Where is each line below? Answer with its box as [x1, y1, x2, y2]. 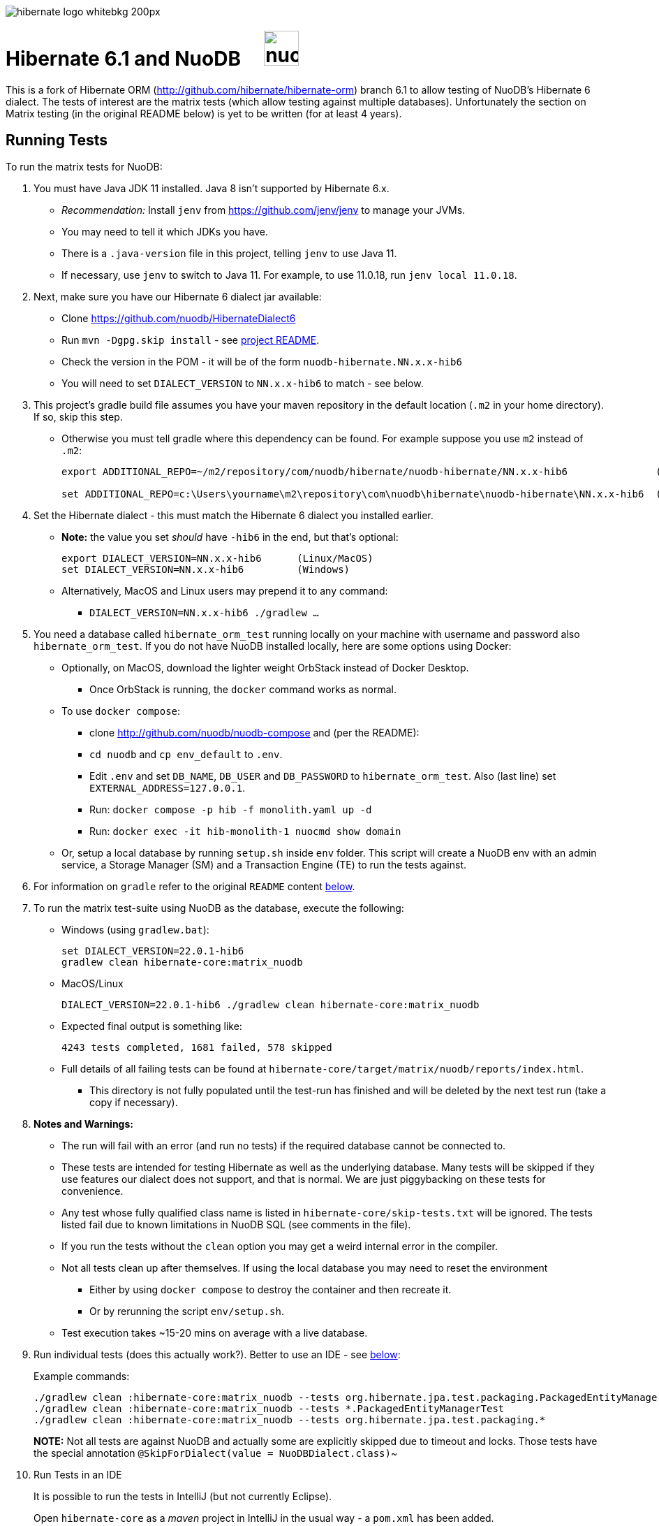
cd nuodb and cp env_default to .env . [89, 748, 283, 761]
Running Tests [6, 131, 108, 149]
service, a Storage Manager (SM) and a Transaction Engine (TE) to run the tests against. [61, 859, 467, 871]
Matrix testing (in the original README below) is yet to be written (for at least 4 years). [6, 107, 402, 119]
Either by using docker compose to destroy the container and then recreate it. [89, 1284, 452, 1296]
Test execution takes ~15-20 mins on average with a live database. [61, 1327, 368, 1339]
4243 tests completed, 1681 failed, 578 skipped [61, 1042, 332, 1054]
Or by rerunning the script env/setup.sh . [89, 1305, 284, 1318]
